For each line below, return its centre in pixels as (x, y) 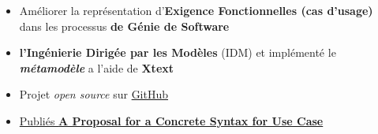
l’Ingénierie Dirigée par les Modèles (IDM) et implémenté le (178, 52)
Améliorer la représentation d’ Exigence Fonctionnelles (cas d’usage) (196, 10)
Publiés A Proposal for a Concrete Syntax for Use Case (171, 120)
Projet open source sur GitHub (94, 94)
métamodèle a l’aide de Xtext (97, 67)
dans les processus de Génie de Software (124, 26)
